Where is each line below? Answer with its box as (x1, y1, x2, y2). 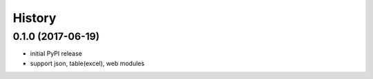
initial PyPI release (30, 49, 83, 58)
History (12, 10, 57, 25)
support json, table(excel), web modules (30, 59, 145, 67)
